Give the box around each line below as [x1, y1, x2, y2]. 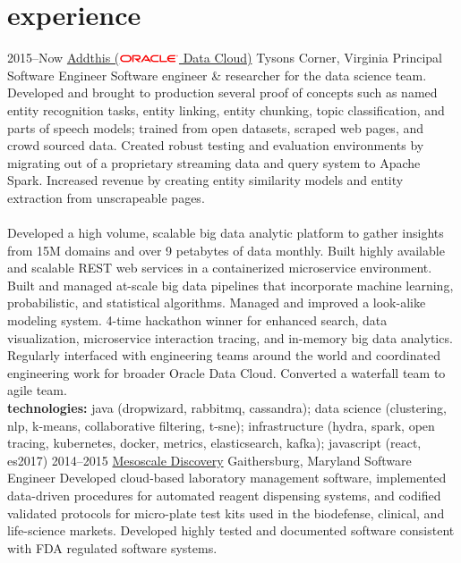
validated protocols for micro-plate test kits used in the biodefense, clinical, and [7, 503, 445, 522]
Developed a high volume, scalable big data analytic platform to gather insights [7, 223, 444, 242]
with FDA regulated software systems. [7, 538, 218, 557]
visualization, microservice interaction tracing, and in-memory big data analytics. [7, 328, 453, 347]
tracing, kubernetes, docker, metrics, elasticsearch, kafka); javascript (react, [7, 433, 422, 452]
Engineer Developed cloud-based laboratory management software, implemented [7, 468, 447, 487]
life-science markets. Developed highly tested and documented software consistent [7, 521, 455, 540]
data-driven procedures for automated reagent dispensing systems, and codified [7, 485, 441, 504]
